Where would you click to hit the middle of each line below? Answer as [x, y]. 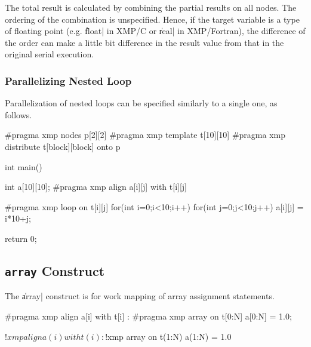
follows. [19, 114]
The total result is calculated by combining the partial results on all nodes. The [151, 7]
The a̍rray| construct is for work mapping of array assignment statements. [140, 296]
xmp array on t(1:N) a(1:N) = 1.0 [170, 336]
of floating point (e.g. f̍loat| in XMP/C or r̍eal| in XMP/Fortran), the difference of [155, 31]
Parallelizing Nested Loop [68, 80]
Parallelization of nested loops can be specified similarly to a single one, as [141, 103]
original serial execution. [50, 54]
